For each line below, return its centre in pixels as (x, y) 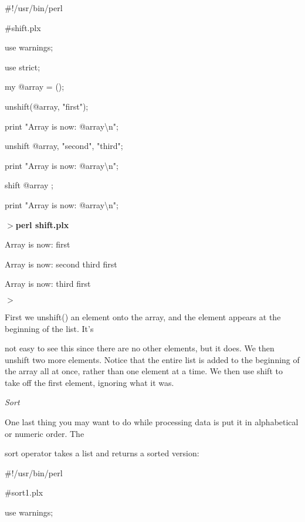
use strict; (23, 67)
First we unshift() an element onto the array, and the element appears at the (143, 316)
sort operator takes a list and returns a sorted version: (102, 453)
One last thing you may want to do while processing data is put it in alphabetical (152, 422)
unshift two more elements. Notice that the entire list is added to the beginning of (152, 359)
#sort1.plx (24, 492)
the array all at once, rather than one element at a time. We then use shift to (144, 371)
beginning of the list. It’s (49, 328)
